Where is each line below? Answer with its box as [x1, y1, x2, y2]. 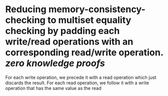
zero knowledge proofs [5, 57, 105, 69]
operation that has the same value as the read [5, 85, 102, 91]
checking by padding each [5, 25, 120, 37]
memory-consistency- [48, 4, 146, 15]
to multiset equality [47, 14, 131, 26]
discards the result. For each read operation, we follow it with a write [5, 80, 149, 86]
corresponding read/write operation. [5, 47, 163, 58]
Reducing [5, 4, 47, 15]
